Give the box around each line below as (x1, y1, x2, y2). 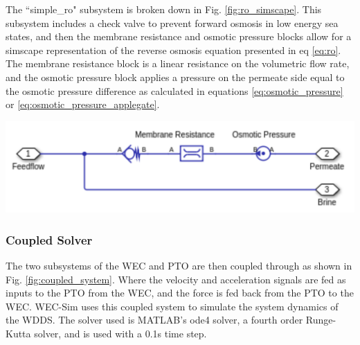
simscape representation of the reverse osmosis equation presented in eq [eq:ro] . (6, 42, 341, 57)
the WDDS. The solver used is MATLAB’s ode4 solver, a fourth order (6, 312, 303, 327)
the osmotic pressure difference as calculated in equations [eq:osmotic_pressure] (6, 83, 343, 98)
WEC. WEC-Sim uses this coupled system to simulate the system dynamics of (6, 299, 339, 313)
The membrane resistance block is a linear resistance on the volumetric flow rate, (6, 56, 350, 71)
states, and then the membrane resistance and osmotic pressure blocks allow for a (6, 29, 352, 44)
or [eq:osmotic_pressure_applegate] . (6, 97, 160, 112)
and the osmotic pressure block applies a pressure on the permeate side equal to (6, 69, 345, 84)
